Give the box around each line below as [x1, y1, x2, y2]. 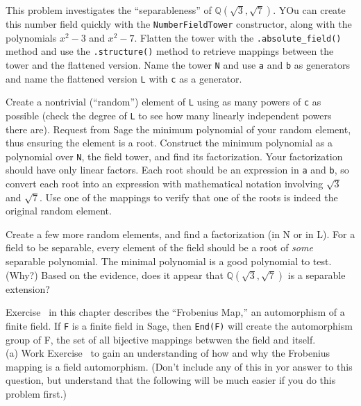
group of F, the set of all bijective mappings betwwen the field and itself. [6, 332, 316, 346]
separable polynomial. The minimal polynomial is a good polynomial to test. [6, 254, 332, 269]
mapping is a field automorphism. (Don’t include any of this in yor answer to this [6, 359, 353, 373]
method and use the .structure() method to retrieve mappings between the [6, 44, 334, 58]
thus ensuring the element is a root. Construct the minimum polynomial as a [6, 135, 333, 150]
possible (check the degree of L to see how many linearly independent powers [6, 108, 332, 122]
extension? [6, 281, 50, 296]
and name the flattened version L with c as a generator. [6, 71, 242, 85]
